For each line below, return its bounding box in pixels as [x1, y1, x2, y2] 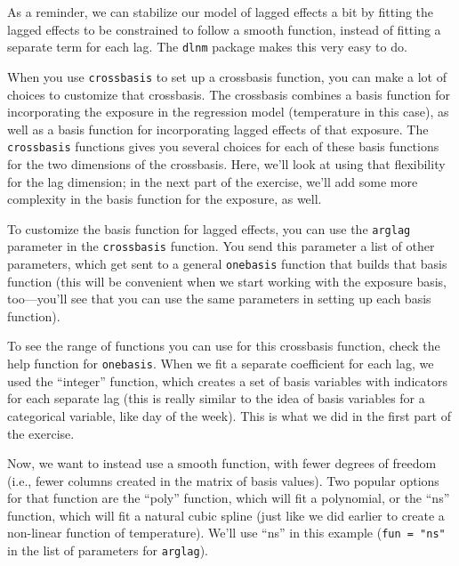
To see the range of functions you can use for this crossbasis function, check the [7, 336, 440, 355]
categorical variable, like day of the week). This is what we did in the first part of [7, 406, 451, 424]
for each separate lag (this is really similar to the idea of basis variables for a [7, 389, 425, 408]
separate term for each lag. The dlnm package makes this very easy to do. [7, 37, 407, 56]
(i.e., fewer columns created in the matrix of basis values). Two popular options [7, 471, 439, 489]
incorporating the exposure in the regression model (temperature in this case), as [7, 102, 449, 121]
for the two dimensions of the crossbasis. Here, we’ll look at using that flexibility [7, 154, 446, 173]
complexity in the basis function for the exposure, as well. [7, 190, 322, 208]
